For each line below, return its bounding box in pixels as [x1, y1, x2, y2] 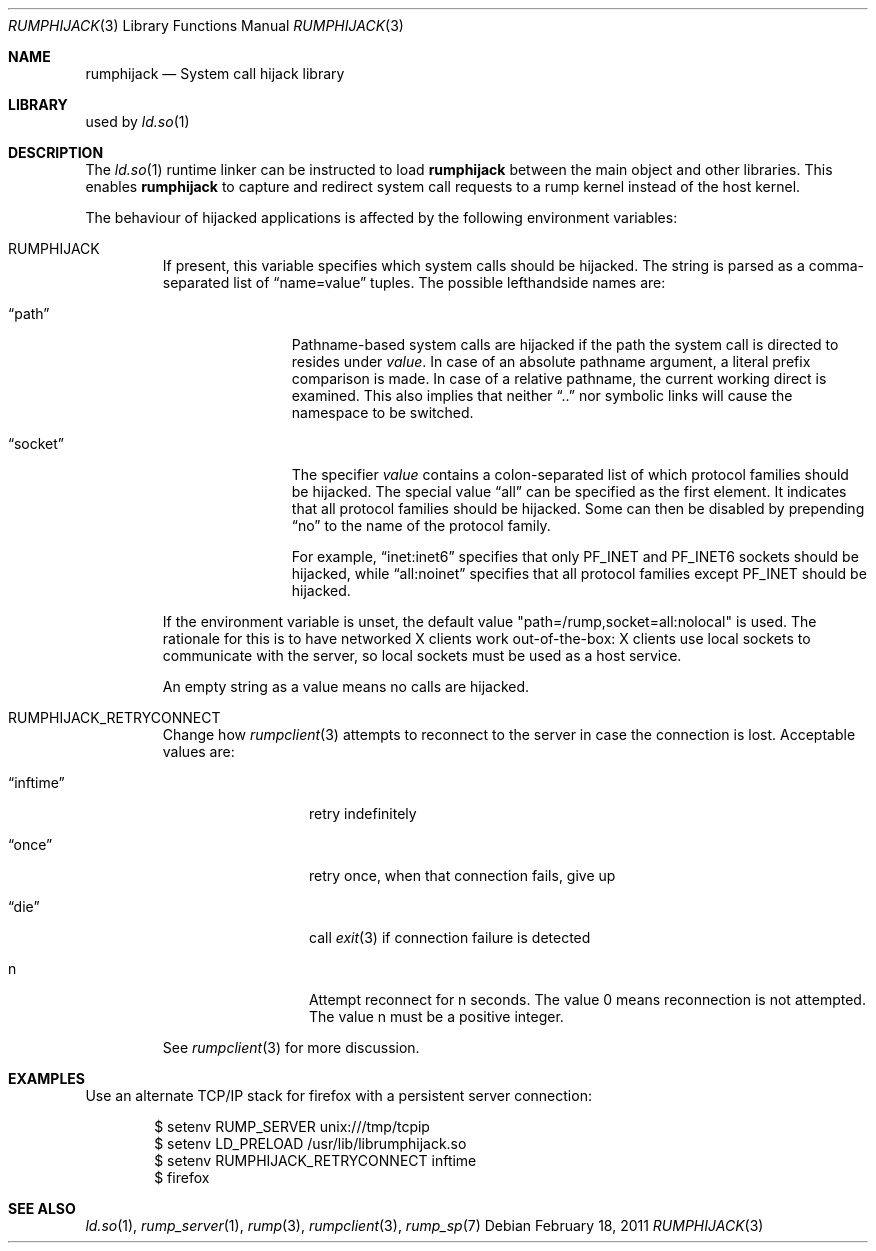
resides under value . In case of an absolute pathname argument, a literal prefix [291, 353, 811, 370]
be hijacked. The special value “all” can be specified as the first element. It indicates [291, 483, 847, 500]
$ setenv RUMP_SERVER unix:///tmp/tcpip [154, 1118, 430, 1135]
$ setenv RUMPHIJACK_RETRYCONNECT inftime [154, 1152, 477, 1169]
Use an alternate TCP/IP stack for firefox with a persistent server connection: [85, 1087, 592, 1104]
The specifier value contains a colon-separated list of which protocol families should [291, 466, 849, 483]
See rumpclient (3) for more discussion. [162, 1039, 420, 1056]
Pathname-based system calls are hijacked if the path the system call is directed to [291, 336, 839, 353]
